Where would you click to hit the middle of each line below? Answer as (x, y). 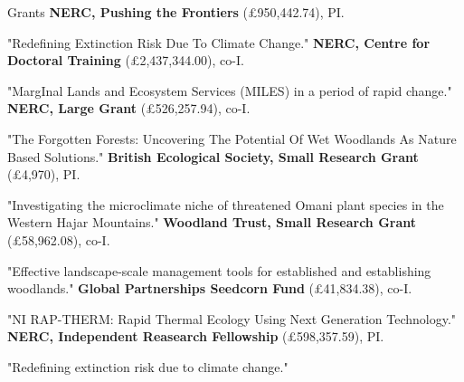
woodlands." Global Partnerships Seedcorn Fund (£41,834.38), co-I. (210, 288)
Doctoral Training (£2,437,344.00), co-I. (126, 60)
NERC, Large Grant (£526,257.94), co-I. (129, 108)
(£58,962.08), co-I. (59, 239)
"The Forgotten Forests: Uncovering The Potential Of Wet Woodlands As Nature (232, 138)
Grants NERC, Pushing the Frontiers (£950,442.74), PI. (176, 12)
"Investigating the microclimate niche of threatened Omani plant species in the (226, 204)
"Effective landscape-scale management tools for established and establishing (219, 270)
